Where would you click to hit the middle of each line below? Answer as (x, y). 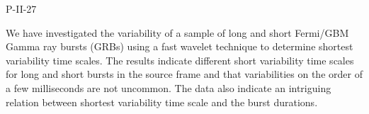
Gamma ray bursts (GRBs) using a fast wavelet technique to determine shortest (180, 46)
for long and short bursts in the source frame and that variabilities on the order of (184, 74)
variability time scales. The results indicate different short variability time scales (180, 60)
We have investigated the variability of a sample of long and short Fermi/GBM (177, 32)
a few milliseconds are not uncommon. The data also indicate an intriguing (169, 87)
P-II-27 (21, 8)
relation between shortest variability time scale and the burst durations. (162, 102)
